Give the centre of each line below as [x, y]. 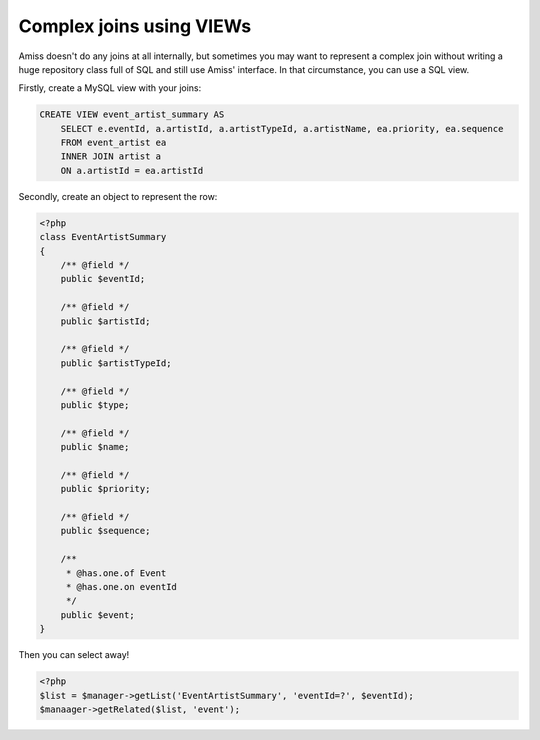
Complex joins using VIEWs [135, 26]
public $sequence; [105, 531]
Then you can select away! [74, 655]
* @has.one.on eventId [121, 586]
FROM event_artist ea [113, 143]
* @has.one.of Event [116, 573]
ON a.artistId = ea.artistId [132, 170]
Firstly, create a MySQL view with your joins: [110, 88]
